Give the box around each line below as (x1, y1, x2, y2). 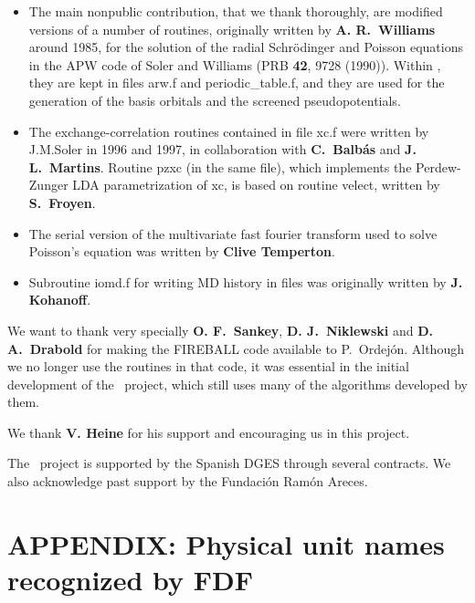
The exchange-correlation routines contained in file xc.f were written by (28, 121, 429, 140)
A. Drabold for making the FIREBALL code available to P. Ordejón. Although (7, 338, 464, 358)
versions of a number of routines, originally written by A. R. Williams (28, 19, 436, 38)
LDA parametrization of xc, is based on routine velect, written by (72, 175, 440, 194)
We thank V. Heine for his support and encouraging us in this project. (7, 422, 410, 442)
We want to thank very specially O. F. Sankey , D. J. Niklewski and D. (7, 320, 434, 339)
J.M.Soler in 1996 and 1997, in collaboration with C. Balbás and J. (28, 140, 417, 159)
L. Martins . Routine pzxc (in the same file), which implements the (28, 157, 412, 176)
